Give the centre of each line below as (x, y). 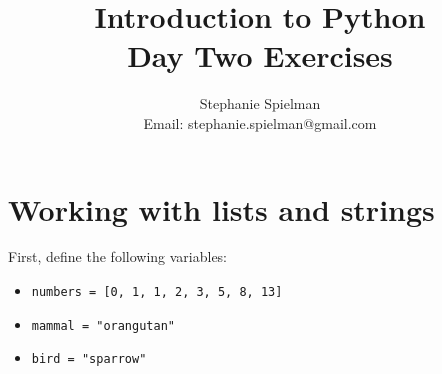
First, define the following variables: (118, 256)
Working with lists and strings (221, 208)
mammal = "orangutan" (103, 325)
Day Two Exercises (260, 55)
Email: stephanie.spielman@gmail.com (260, 122)
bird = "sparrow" (89, 359)
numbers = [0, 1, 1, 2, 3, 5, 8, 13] (157, 292)
